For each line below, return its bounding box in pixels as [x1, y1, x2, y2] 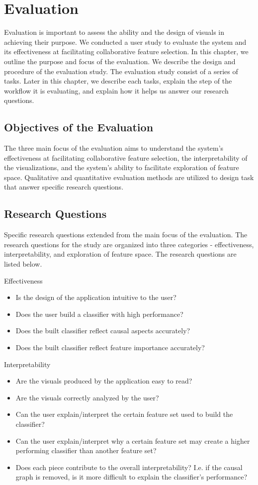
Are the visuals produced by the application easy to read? [15, 376, 192, 386]
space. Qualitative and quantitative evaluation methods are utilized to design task [4, 172, 254, 182]
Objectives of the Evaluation [4, 119, 154, 135]
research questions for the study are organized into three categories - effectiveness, [4, 239, 254, 249]
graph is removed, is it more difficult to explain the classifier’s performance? [15, 472, 248, 482]
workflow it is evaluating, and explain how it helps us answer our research [4, 85, 229, 96]
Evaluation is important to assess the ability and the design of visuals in [4, 27, 225, 37]
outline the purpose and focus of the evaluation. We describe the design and [4, 56, 236, 66]
